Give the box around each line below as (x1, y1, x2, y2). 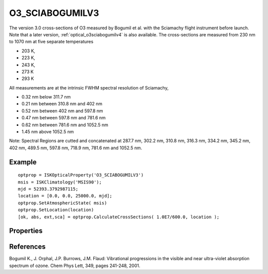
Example (9, 158, 37, 166)
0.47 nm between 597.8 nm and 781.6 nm (21, 115, 106, 121)
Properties (9, 227, 43, 235)
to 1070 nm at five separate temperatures (9, 39, 94, 45)
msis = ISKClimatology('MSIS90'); (18, 179, 102, 185)
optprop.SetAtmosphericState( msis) (18, 200, 107, 206)
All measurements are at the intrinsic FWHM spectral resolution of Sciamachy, (9, 85, 169, 91)
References (9, 243, 46, 251)
